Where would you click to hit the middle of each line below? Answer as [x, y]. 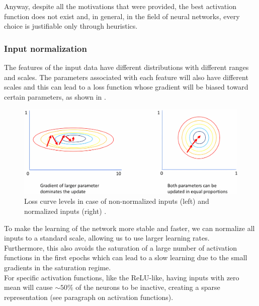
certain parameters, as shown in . [55, 96]
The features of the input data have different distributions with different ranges [126, 67]
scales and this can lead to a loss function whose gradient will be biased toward [126, 87]
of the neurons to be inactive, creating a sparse [148, 287]
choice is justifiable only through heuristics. [71, 26]
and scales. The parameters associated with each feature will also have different [126, 77]
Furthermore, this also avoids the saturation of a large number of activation [121, 247]
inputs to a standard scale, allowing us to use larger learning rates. [107, 238]
